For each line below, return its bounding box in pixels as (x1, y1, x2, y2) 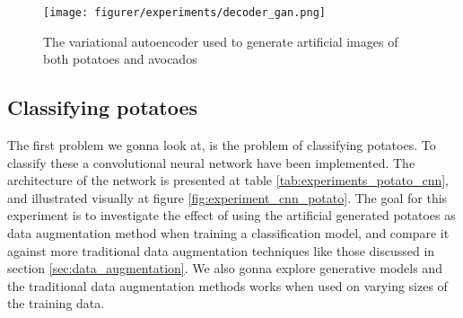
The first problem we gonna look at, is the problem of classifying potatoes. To (7, 136, 436, 155)
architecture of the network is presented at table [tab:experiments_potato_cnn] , (7, 171, 450, 190)
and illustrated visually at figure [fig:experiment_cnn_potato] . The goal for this (7, 188, 448, 207)
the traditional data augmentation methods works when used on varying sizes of (7, 276, 448, 295)
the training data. (7, 294, 105, 313)
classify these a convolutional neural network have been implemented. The (7, 153, 415, 172)
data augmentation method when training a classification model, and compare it (7, 224, 450, 243)
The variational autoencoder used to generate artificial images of (43, 31, 398, 50)
